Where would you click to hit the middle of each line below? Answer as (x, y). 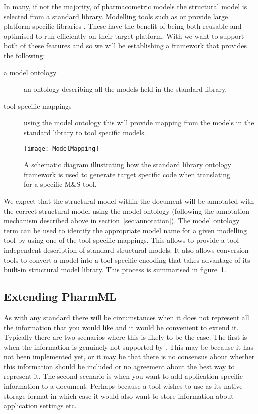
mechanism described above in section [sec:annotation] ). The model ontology (122, 221)
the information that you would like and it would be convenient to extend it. (121, 327)
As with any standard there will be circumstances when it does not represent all (127, 317)
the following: (25, 55)
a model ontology (30, 72)
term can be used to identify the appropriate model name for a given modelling (125, 230)
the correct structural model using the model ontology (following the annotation (127, 211)
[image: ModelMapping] (62, 149)
